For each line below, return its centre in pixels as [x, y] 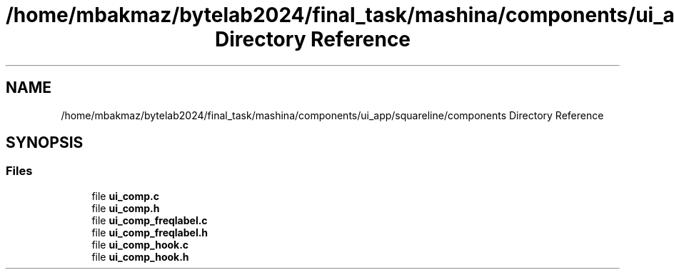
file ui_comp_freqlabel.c [150, 220]
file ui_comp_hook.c [140, 244]
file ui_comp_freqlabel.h [150, 232]
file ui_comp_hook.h [140, 256]
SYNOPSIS [45, 143]
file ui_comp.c [125, 196]
